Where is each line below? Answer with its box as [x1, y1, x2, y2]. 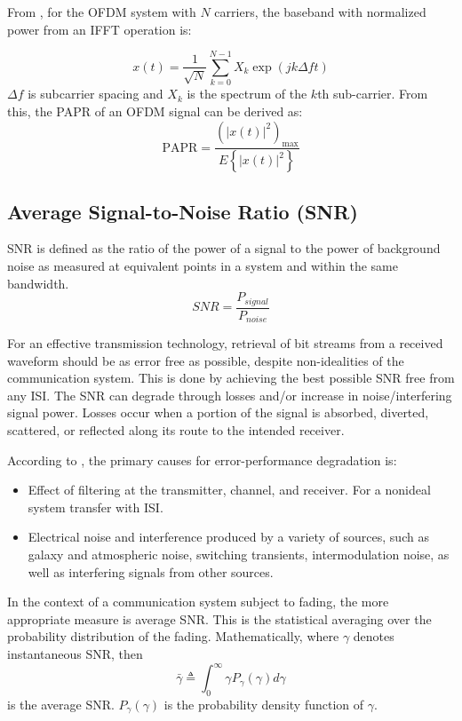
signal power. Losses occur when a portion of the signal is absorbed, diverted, [7, 403, 429, 422]
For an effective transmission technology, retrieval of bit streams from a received [7, 334, 443, 353]
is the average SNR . [7, 694, 115, 713]
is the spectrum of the [187, 84, 307, 103]
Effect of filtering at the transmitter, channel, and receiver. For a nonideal [28, 480, 431, 499]
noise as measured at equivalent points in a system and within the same [7, 256, 398, 274]
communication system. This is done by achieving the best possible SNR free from [7, 368, 455, 387]
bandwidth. [7, 273, 69, 292]
